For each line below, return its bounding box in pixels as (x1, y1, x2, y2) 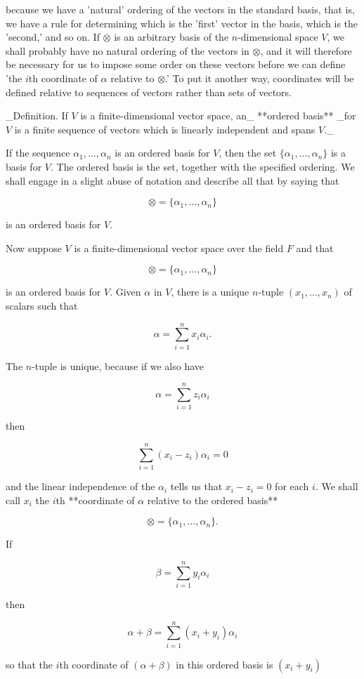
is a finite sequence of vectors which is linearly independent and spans (14, 121, 316, 136)
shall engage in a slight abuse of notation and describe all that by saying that (6, 173, 339, 187)
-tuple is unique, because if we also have (32, 358, 204, 373)
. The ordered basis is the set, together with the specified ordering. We (50, 159, 355, 173)
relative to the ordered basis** (147, 492, 278, 507)
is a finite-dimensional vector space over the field (74, 240, 284, 255)
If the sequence (6, 145, 70, 160)
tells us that (170, 479, 223, 494)
